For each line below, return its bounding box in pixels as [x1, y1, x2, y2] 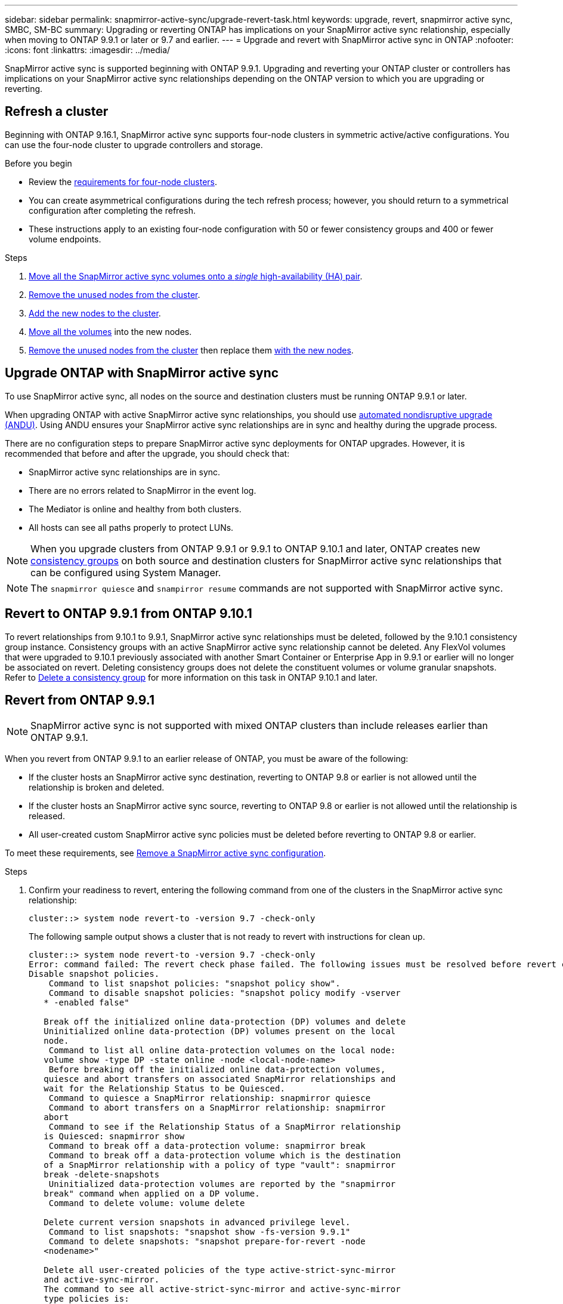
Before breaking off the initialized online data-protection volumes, [48, 1065, 386, 1075]
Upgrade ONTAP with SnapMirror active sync [5, 365, 279, 381]
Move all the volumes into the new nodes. [29, 326, 192, 337]
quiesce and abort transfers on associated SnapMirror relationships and [44, 1074, 396, 1084]
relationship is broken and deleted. [29, 782, 165, 793]
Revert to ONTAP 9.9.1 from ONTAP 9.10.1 [5, 606, 252, 622]
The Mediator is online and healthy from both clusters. [29, 503, 242, 514]
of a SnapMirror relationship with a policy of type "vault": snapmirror [44, 1160, 396, 1170]
